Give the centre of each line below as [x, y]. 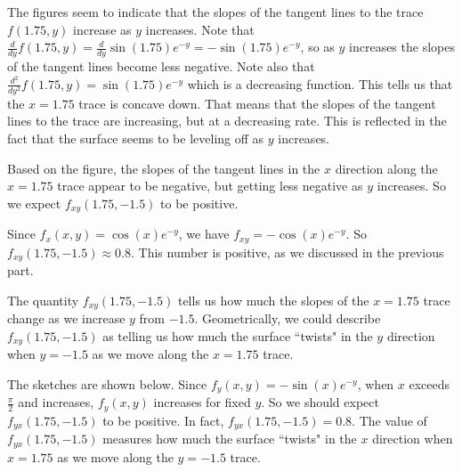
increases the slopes [402, 47]
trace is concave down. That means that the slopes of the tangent [257, 103]
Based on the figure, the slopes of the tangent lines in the [164, 168]
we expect [34, 203]
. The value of [389, 420]
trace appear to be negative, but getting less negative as [210, 186]
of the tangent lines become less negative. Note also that [161, 66]
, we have [204, 234]
